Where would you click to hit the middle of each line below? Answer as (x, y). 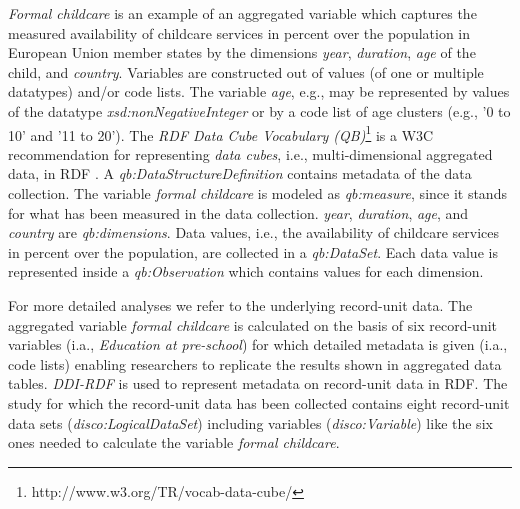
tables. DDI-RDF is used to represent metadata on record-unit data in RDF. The (258, 383)
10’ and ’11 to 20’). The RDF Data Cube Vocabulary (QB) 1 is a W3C (221, 133)
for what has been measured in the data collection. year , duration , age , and (238, 212)
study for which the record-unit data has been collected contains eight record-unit (259, 402)
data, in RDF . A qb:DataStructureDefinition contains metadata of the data (240, 173)
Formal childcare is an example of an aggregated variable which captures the (242, 13)
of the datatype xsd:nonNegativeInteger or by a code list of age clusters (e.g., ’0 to (259, 110)
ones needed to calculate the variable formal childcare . (174, 442)
